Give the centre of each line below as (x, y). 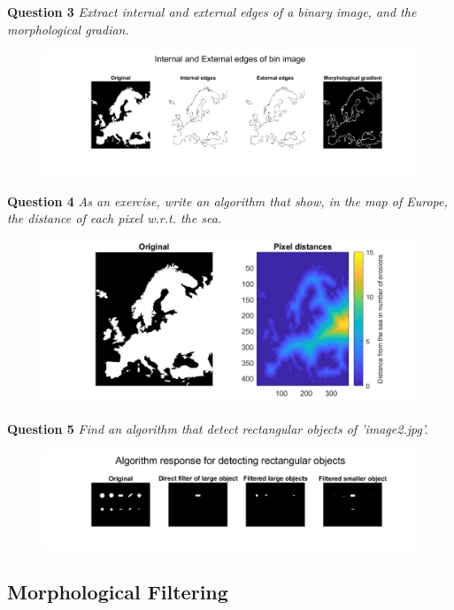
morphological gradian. (68, 29)
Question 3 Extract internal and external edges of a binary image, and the (212, 12)
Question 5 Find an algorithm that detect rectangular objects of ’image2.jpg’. (218, 429)
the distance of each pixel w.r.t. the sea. (115, 218)
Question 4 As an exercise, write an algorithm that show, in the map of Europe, (227, 201)
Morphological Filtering (118, 592)
